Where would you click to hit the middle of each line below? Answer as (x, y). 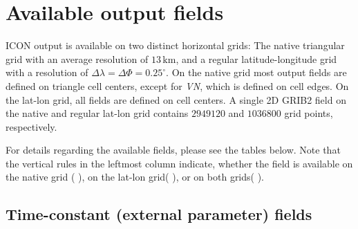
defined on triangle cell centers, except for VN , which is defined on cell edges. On (177, 85)
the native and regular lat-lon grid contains (97, 113)
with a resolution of (47, 72)
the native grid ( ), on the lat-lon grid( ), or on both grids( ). (135, 177)
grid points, (309, 113)
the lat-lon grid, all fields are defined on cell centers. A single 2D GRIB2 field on (176, 99)
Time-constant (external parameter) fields (159, 214)
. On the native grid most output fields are (256, 72)
